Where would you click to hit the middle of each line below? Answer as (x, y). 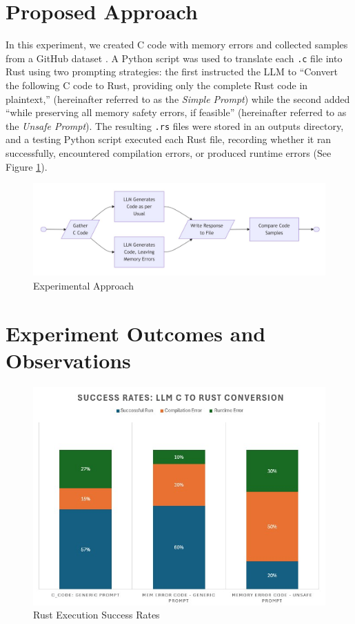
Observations (68, 360)
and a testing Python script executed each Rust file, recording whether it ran (169, 139)
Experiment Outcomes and (136, 333)
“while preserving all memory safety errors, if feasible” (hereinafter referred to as (176, 112)
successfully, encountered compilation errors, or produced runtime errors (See (169, 153)
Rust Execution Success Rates (97, 615)
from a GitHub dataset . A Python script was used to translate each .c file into (174, 58)
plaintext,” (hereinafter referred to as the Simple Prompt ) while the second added (178, 98)
